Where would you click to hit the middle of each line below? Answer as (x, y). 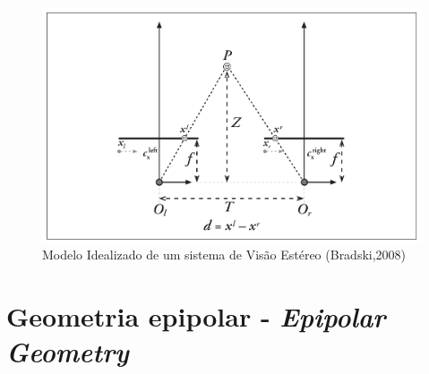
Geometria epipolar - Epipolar (196, 316)
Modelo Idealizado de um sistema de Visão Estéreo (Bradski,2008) (224, 255)
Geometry (68, 352)
